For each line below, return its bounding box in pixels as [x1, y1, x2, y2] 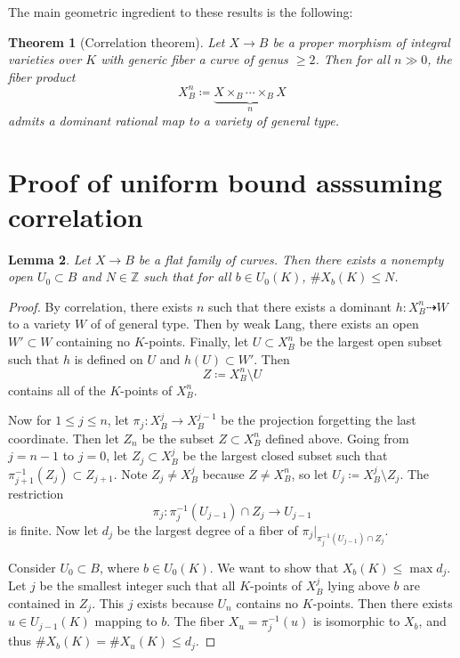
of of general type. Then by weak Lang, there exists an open [90, 314, 419, 333]
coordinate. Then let [8, 428, 119, 447]
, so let [291, 464, 328, 483]
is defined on [74, 349, 143, 368]
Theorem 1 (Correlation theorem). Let [8, 32, 225, 51]
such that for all [143, 267, 231, 286]
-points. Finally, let [144, 332, 249, 351]
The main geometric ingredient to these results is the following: [8, 3, 353, 20]
